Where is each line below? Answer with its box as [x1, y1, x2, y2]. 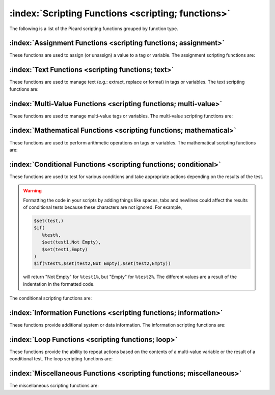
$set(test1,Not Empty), [41, 239, 101, 245]
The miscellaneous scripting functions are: [9, 383, 99, 389]
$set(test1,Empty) [41, 246, 88, 252]
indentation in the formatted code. [23, 281, 95, 287]
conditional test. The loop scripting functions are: [9, 356, 113, 362]
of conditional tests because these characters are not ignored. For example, [23, 204, 182, 210]
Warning [23, 188, 42, 194]
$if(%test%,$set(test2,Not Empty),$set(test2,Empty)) [34, 261, 171, 266]
